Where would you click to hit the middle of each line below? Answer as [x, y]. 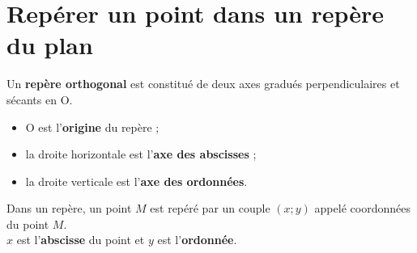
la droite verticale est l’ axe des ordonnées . [136, 181]
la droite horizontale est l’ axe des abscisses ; [141, 154]
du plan [50, 45]
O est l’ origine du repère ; [92, 126]
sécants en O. [40, 99]
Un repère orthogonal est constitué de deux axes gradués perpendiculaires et [203, 84]
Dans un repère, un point [69, 208]
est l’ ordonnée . [197, 240]
